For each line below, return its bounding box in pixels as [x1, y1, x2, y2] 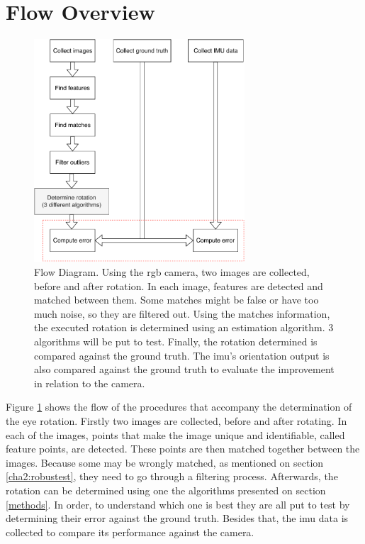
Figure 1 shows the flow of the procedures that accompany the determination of [6, 399, 352, 414]
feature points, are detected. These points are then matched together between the [6, 441, 360, 456]
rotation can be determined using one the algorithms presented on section [6, 482, 326, 497]
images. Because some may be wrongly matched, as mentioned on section [6, 455, 324, 470]
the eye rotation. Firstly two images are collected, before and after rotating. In [6, 413, 347, 428]
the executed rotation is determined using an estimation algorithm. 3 [34, 320, 334, 335]
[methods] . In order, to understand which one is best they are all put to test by [6, 496, 350, 511]
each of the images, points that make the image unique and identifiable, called [6, 427, 345, 442]
